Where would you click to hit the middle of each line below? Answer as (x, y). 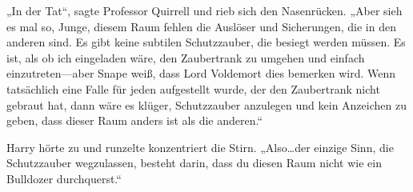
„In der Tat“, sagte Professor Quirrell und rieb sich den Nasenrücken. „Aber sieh (204, 10)
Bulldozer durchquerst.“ (64, 178)
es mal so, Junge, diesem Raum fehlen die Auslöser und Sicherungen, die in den (201, 26)
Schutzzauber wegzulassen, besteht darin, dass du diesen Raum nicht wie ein (194, 163)
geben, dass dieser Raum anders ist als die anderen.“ (135, 120)
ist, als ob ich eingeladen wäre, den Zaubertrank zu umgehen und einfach (186, 57)
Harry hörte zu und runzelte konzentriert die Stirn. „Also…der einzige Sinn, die (200, 147)
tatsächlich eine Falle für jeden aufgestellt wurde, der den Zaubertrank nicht (193, 88)
